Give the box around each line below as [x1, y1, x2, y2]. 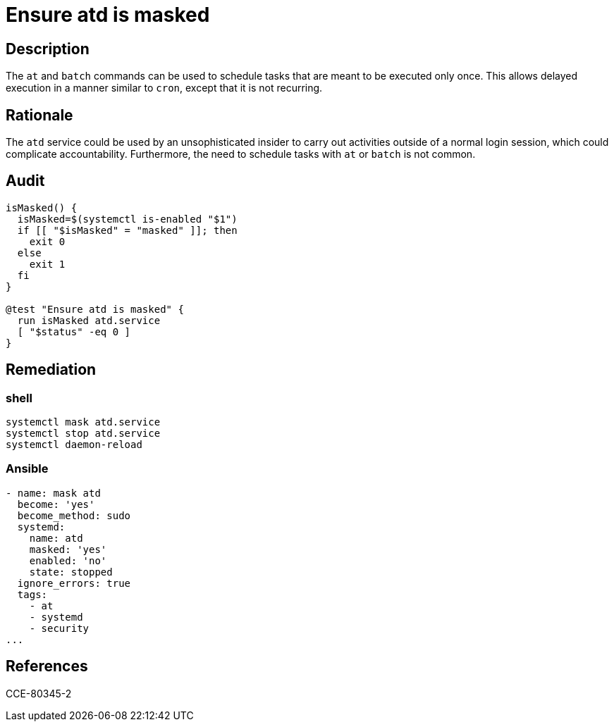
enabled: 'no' [29, 554, 107, 566]
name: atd [29, 532, 83, 544]
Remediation [6, 361, 97, 379]
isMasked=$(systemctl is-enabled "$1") [17, 213, 238, 225]
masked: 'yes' [29, 543, 107, 555]
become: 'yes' [17, 498, 95, 510]
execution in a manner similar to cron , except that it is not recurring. [6, 82, 323, 94]
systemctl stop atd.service [6, 428, 161, 440]
